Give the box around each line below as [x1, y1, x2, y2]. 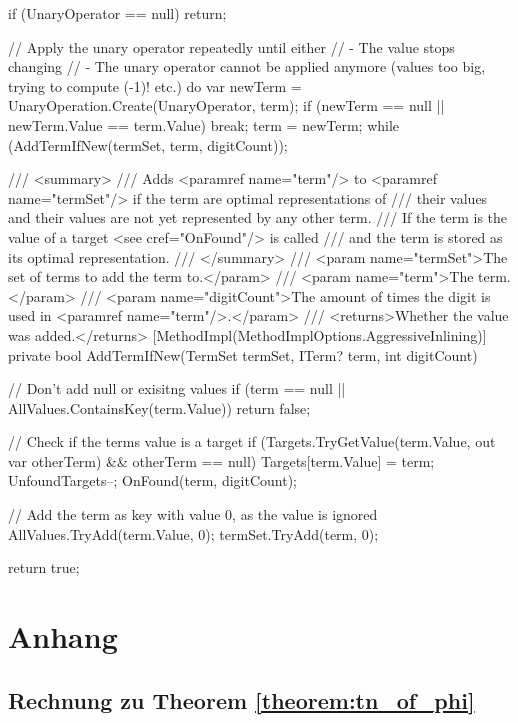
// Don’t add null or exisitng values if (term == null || [8, 378, 346, 399]
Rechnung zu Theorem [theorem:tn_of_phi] [8, 684, 475, 715]
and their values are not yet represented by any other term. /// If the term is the [8, 207, 508, 228]
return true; [8, 557, 80, 578]
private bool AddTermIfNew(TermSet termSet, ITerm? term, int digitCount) [8, 344, 478, 365]
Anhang [8, 616, 118, 657]
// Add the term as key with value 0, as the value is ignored [8, 504, 378, 525]
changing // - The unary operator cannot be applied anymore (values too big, [8, 56, 486, 77]
